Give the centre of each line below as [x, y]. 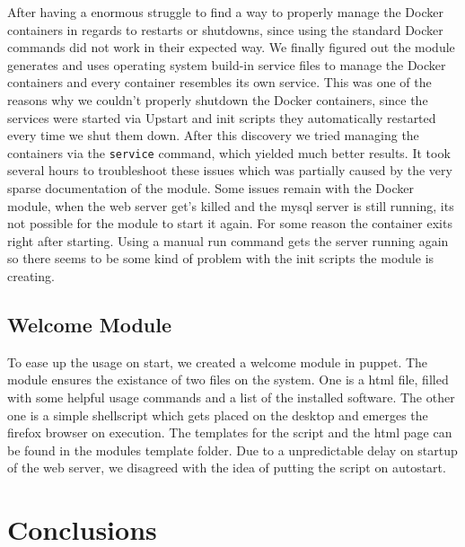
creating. [31, 275]
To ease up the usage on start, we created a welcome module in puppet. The [218, 362]
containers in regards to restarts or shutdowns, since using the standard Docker [225, 29]
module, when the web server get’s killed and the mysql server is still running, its [231, 205]
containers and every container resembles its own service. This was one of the [219, 82]
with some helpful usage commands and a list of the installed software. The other [231, 397]
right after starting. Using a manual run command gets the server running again [228, 240]
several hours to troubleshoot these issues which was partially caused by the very [230, 170]
